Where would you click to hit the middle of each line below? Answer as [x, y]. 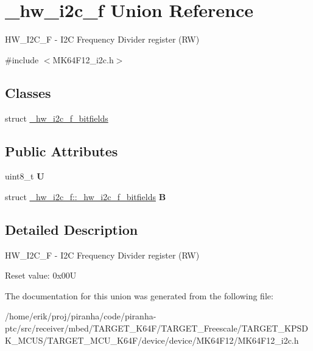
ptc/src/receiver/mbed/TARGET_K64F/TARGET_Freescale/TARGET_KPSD [156, 328]
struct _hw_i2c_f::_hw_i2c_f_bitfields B [86, 196]
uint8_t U [25, 176]
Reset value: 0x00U [41, 275]
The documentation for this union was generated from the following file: [139, 295]
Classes [28, 92]
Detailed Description [72, 229]
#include [22, 59]
